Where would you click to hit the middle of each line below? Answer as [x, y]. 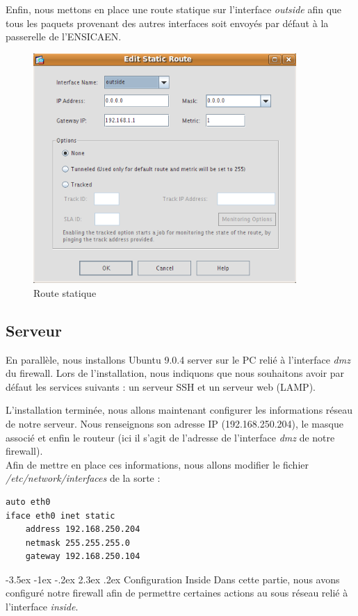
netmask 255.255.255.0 [78, 543]
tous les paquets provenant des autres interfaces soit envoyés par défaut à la [167, 23]
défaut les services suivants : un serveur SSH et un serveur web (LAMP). [161, 386]
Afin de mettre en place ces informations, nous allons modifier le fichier [157, 464]
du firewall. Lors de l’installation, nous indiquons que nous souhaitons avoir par [175, 373]
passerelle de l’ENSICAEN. [64, 37]
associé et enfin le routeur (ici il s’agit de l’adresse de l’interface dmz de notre [170, 437]
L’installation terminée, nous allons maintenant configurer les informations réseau [179, 410]
